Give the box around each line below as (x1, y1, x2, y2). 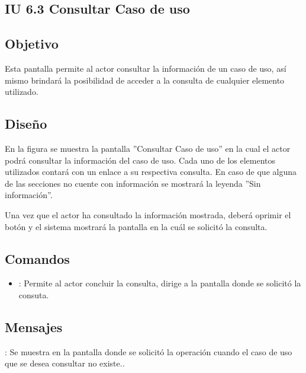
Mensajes (5, 317, 63, 336)
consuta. (18, 288, 49, 301)
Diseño (5, 114, 47, 133)
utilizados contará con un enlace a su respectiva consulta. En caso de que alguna (5, 165, 297, 178)
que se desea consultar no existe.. (5, 357, 125, 369)
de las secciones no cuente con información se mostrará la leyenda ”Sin (5, 177, 261, 189)
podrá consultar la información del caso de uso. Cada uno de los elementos (5, 154, 276, 166)
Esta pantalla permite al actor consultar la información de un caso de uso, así (5, 62, 286, 74)
